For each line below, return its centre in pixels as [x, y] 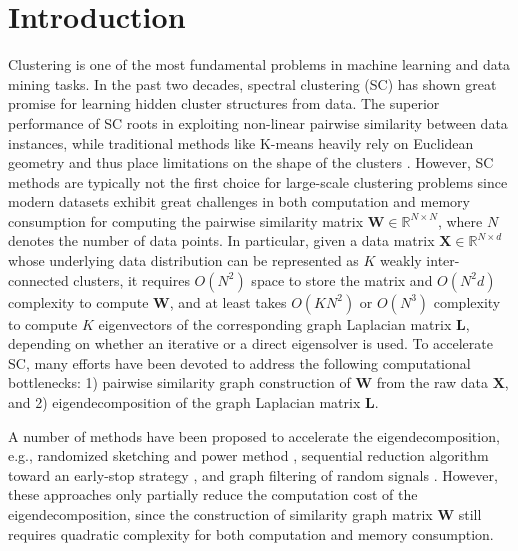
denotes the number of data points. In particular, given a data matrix [221, 240]
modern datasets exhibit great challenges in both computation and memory [239, 201]
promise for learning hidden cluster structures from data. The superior [224, 103]
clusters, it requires [131, 279]
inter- [443, 260]
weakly [401, 260]
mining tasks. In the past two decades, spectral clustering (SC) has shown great [252, 83]
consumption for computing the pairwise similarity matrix [186, 220]
